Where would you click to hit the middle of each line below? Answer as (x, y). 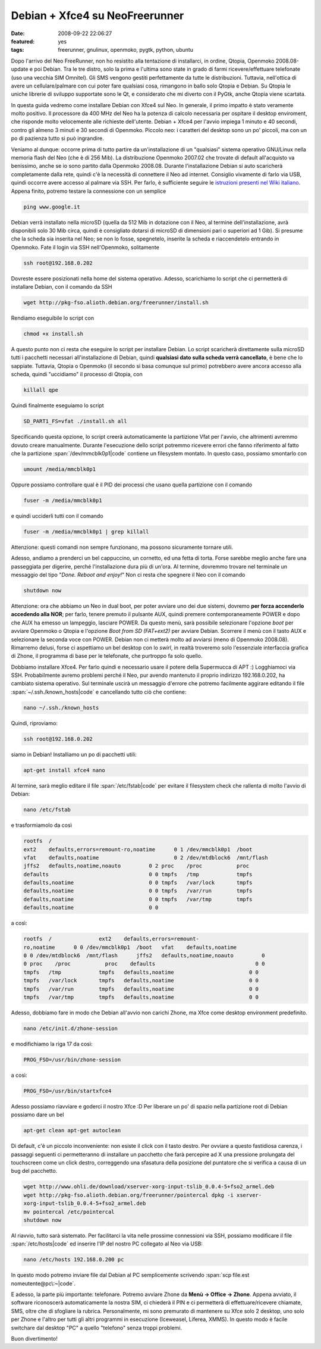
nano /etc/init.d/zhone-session (71, 1028)
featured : (23, 41)
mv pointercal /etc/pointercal (69, 1212)
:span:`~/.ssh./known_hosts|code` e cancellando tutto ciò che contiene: (99, 692)
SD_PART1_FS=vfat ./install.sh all (75, 421)
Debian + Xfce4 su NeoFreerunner (97, 15)
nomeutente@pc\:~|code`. (43, 1284)
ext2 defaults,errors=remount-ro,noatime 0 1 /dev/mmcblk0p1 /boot (138, 849)
